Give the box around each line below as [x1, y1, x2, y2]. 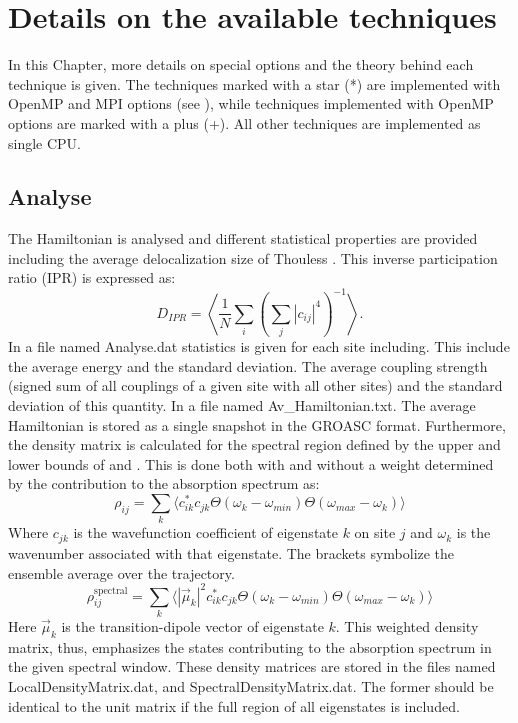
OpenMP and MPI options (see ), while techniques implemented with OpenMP [8, 93, 494, 114]
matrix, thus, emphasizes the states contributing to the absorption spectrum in [8, 636, 492, 657]
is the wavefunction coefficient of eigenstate [73, 522, 338, 543]
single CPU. [8, 132, 81, 153]
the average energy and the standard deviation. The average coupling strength [8, 355, 488, 376]
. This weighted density [335, 615, 479, 636]
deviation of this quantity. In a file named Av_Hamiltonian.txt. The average [8, 395, 476, 416]
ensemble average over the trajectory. [8, 562, 235, 583]
